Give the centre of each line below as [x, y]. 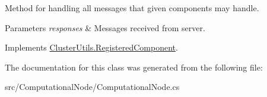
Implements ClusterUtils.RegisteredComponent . [91, 47]
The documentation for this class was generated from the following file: [134, 67]
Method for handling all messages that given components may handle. [132, 8]
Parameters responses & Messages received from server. [105, 27]
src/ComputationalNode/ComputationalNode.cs [92, 87]
